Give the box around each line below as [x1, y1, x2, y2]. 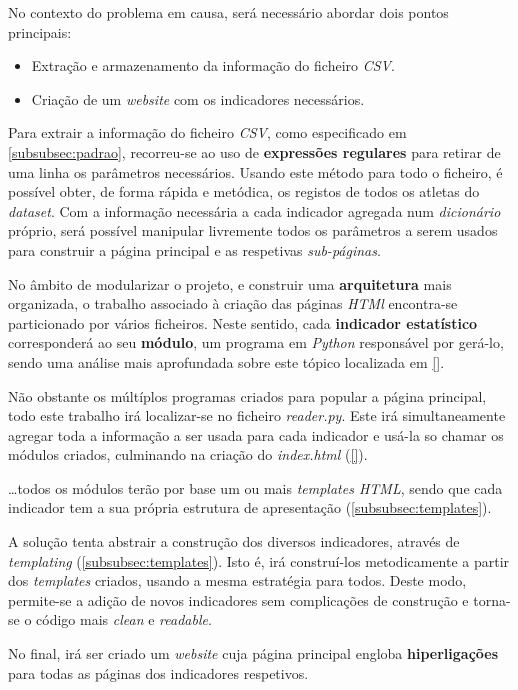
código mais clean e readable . [36, 609, 212, 630]
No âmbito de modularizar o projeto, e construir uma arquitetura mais [8, 273, 452, 294]
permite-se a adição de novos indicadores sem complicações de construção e [8, 589, 469, 610]
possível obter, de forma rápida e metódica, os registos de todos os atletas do [8, 181, 480, 202]
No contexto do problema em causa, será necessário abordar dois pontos [8, 2, 449, 22]
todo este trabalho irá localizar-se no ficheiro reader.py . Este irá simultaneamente [8, 405, 506, 426]
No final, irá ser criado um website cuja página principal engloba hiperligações [8, 643, 499, 664]
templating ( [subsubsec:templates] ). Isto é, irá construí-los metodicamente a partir [8, 550, 510, 571]
